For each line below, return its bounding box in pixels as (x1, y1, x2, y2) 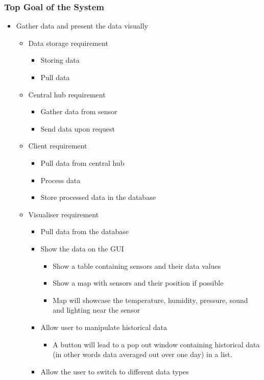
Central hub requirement (28, 89, 106, 99)
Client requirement (28, 140, 87, 151)
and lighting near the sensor (53, 305, 140, 315)
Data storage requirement (28, 37, 108, 48)
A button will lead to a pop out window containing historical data (53, 339, 260, 349)
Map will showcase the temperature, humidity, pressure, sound (53, 294, 248, 305)
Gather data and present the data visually (16, 20, 148, 31)
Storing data (40, 55, 80, 65)
